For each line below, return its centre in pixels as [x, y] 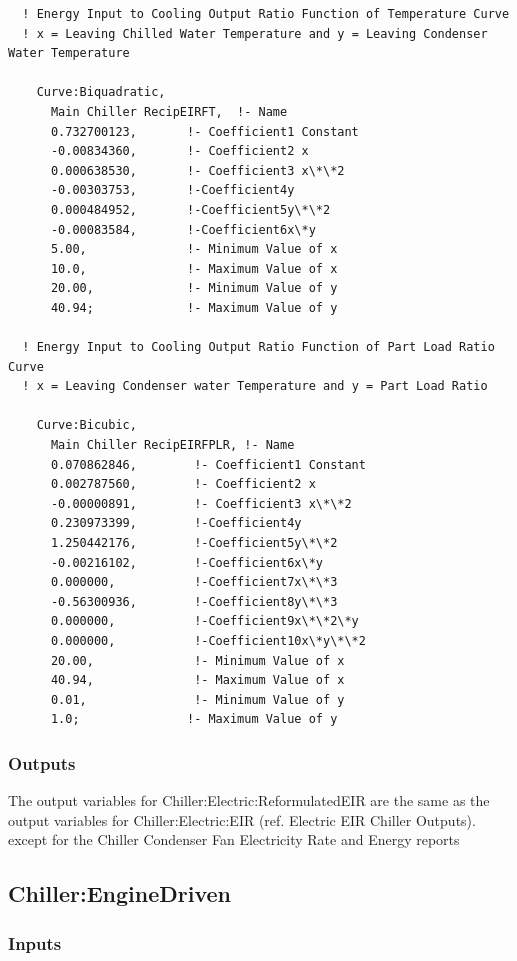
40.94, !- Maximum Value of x [197, 680]
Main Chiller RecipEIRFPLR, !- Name [172, 445]
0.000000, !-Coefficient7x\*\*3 [194, 582]
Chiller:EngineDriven [119, 893]
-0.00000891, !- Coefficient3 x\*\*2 [201, 503]
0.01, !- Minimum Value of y [197, 699]
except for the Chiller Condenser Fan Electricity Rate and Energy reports [234, 839]
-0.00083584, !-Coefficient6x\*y [183, 229]
